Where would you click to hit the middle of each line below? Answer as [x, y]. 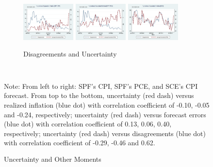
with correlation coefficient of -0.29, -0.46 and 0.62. [80, 143]
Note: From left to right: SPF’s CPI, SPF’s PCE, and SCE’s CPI [101, 86]
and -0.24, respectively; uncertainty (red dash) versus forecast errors [105, 114]
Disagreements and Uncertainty [70, 53]
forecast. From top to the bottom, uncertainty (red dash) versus [99, 95]
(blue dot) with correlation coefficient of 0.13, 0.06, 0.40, [88, 124]
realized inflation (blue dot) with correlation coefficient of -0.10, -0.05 [107, 105]
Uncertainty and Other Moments [53, 159]
